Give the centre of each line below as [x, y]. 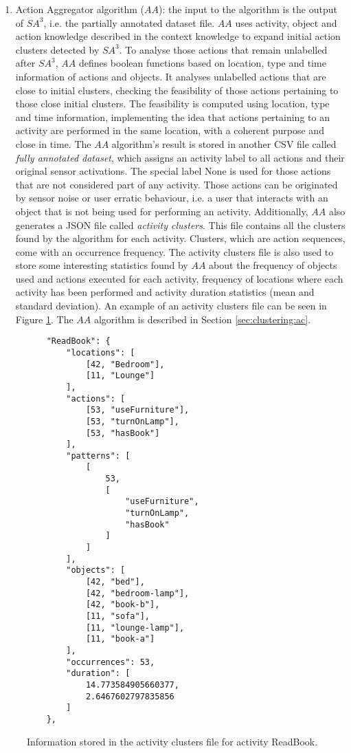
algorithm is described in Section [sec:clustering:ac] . [202, 319]
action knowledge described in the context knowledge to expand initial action [178, 36]
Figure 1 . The [44, 319]
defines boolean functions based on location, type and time [202, 63]
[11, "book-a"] [120, 639]
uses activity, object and [286, 22]
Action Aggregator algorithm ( [80, 9]
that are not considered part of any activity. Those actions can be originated [177, 184]
